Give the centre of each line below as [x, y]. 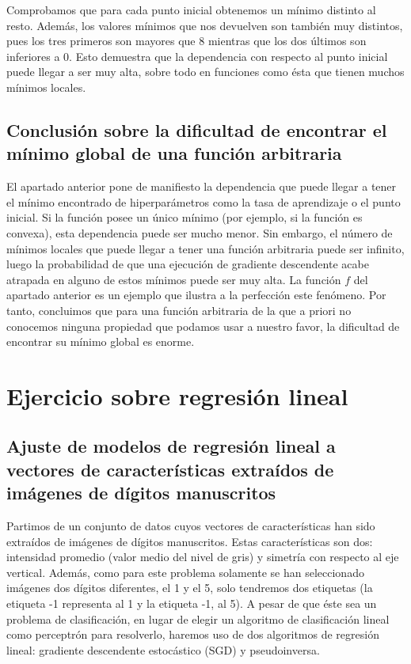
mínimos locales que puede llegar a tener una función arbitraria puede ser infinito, [205, 248]
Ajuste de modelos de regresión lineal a [171, 446]
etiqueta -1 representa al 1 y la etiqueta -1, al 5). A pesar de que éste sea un [192, 603]
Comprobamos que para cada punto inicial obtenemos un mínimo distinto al [191, 9]
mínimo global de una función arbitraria [174, 153]
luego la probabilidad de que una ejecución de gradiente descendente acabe [188, 264]
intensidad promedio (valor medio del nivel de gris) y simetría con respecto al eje [203, 557]
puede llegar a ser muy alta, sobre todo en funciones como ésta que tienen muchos [205, 72]
